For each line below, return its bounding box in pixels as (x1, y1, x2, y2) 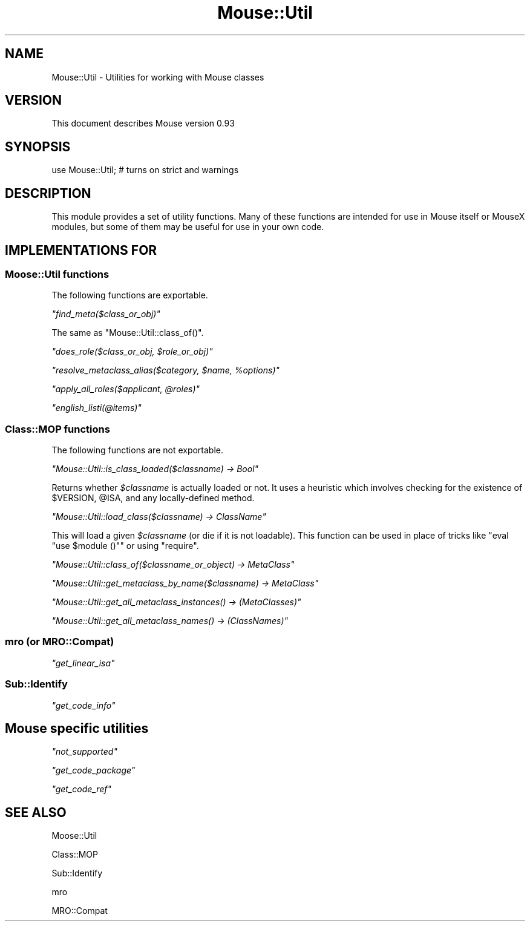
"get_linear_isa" (51, 657, 115, 668)
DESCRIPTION (5, 185, 91, 201)
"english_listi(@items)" (51, 402, 142, 413)
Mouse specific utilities (5, 721, 149, 737)
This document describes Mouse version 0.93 (51, 118, 235, 129)
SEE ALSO (5, 804, 67, 820)
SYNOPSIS (5, 139, 71, 154)
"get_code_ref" (51, 784, 112, 795)
